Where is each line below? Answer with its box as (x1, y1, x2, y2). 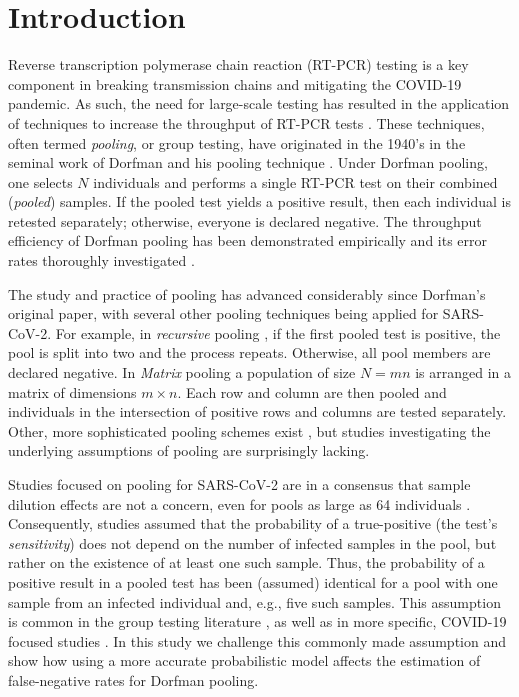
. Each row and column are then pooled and (177, 381, 447, 402)
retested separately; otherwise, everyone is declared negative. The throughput (8, 210, 482, 231)
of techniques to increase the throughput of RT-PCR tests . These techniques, (8, 112, 485, 133)
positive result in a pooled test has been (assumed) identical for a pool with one (8, 571, 498, 592)
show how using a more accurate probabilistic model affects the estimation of (8, 650, 481, 671)
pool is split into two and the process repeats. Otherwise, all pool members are (8, 342, 491, 363)
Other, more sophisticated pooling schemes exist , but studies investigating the (8, 420, 491, 441)
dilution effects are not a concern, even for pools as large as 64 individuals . (8, 493, 471, 514)
